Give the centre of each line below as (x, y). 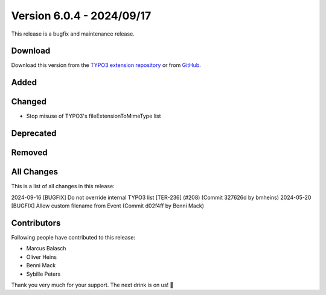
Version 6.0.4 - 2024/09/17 (81, 16)
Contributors (36, 223)
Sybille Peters (43, 274)
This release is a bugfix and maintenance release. (73, 34)
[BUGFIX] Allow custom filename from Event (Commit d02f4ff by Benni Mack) (108, 206)
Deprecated (34, 134)
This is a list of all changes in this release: (63, 186)
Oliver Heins (42, 257)
